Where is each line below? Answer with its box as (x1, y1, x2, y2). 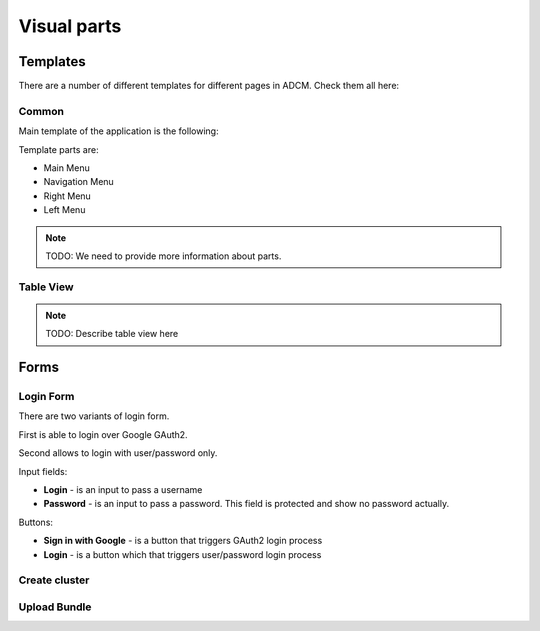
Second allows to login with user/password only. (18, 447, 218, 459)
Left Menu (43, 204, 86, 216)
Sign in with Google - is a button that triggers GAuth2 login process (43, 535, 323, 547)
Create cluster (18, 573, 90, 587)
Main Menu (43, 161, 90, 174)
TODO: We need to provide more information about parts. (45, 250, 282, 262)
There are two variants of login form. (18, 410, 170, 422)
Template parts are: (18, 143, 99, 155)
